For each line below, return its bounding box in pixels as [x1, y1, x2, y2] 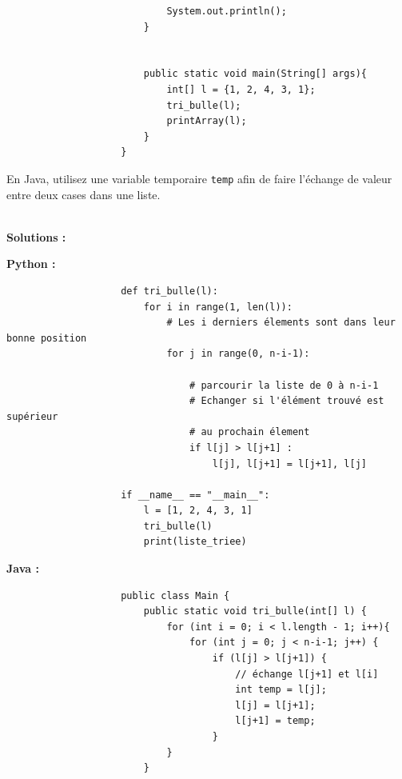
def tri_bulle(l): [121, 285, 218, 297]
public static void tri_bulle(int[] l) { [143, 605, 368, 617]
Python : [6, 255, 56, 272]
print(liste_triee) [143, 536, 247, 548]
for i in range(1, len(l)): [143, 301, 293, 313]
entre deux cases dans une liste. [6, 186, 161, 202]
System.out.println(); [166, 6, 287, 17]
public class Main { [121, 589, 230, 601]
